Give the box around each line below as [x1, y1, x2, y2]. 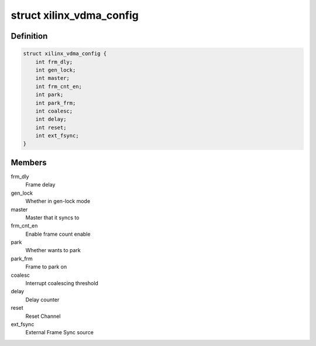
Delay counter [25, 296, 60, 303]
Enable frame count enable [25, 230, 91, 238]
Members [11, 157, 47, 167]
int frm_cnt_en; [35, 83, 82, 90]
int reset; [35, 124, 67, 131]
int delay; [35, 116, 67, 123]
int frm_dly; [35, 59, 73, 65]
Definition [11, 31, 48, 41]
